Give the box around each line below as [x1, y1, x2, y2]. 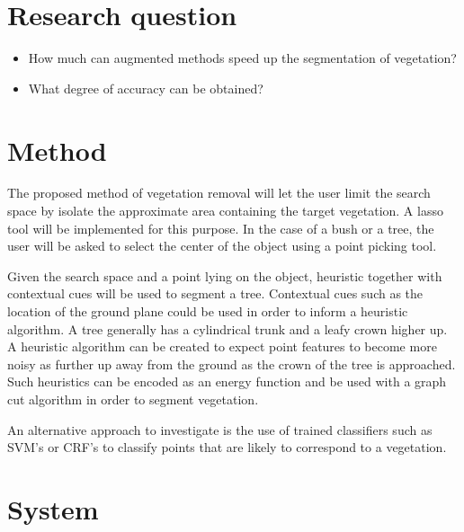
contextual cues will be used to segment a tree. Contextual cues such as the [7, 284, 424, 303]
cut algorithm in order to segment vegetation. [7, 389, 259, 408]
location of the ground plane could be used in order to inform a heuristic [7, 302, 408, 320]
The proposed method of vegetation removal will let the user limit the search [7, 183, 431, 202]
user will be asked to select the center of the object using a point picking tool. [7, 236, 437, 255]
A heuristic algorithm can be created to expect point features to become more [7, 337, 437, 356]
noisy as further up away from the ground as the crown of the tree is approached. [7, 354, 456, 373]
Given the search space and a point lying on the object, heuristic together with [7, 266, 442, 285]
